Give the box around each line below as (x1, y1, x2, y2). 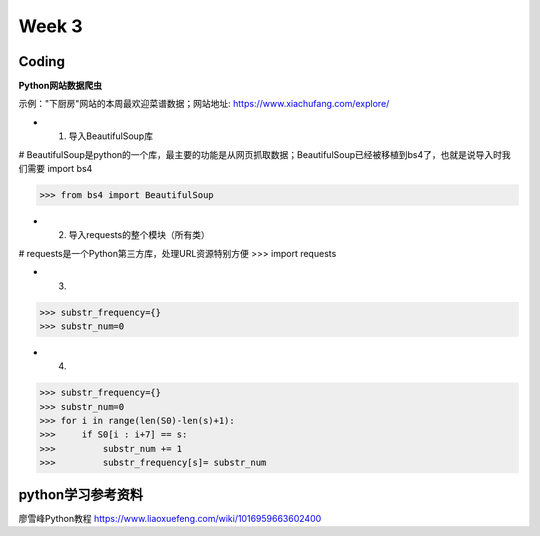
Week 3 (18, 15, 83, 37)
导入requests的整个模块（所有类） (68, 229, 210, 241)
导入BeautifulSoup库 (68, 130, 154, 142)
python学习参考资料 (18, 486, 144, 503)
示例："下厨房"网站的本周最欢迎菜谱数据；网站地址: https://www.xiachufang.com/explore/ (18, 98, 390, 110)
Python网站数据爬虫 (18, 80, 102, 92)
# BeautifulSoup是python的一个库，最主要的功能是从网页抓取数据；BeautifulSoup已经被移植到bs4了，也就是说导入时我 (18, 148, 511, 160)
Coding (18, 53, 65, 70)
